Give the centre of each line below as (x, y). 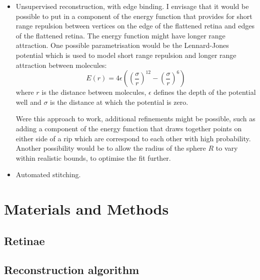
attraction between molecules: (61, 65)
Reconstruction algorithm (72, 270)
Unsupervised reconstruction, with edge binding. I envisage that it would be (132, 6)
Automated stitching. (48, 174)
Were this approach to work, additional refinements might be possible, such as (135, 119)
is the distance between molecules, (94, 92)
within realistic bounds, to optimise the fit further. (93, 157)
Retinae (24, 240)
